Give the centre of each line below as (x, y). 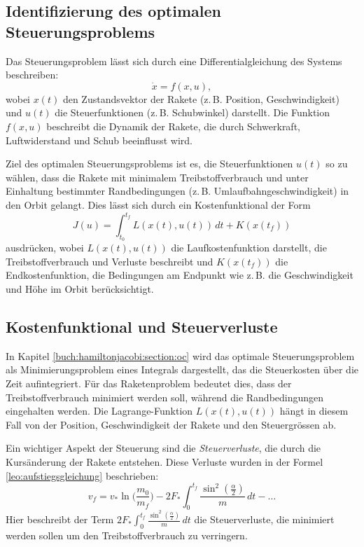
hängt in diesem (314, 411)
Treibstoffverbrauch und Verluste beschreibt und (110, 261)
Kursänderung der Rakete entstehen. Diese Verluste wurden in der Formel (164, 461)
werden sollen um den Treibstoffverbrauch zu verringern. (127, 535)
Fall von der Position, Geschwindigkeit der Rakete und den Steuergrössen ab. (171, 424)
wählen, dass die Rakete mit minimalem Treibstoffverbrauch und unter (157, 177)
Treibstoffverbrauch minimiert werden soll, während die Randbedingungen (165, 397)
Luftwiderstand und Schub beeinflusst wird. (99, 140)
